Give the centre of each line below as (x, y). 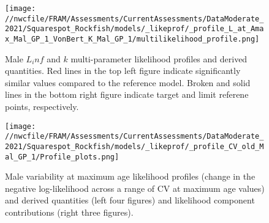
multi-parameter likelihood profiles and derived (159, 58)
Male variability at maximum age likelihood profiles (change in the (130, 176)
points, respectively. (42, 106)
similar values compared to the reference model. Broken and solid (128, 82)
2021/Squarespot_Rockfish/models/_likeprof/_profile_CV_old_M (134, 146)
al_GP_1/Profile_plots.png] (62, 157)
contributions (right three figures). (69, 212)
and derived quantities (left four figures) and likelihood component (130, 200)
